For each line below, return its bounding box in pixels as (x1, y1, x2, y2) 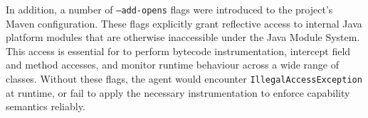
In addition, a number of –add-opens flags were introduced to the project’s (6, 2, 333, 16)
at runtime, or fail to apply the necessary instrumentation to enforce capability (6, 85, 350, 100)
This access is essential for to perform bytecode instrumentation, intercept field (6, 43, 351, 58)
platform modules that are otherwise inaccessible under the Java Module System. (6, 30, 360, 45)
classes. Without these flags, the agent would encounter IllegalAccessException (6, 71, 362, 86)
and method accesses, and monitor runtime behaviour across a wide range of (6, 57, 340, 72)
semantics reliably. (6, 99, 85, 114)
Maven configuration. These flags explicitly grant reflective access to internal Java (6, 16, 362, 30)
